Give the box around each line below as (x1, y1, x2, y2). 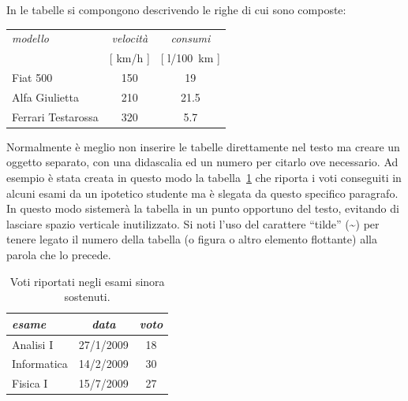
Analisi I (12, 336, 54, 352)
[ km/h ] (109, 50, 150, 66)
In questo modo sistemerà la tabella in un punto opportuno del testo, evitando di (6, 200, 399, 217)
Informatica (12, 355, 68, 372)
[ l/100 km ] (160, 50, 220, 66)
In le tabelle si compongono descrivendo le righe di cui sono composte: (6, 2, 346, 17)
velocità (111, 30, 148, 46)
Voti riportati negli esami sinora (9, 273, 165, 289)
